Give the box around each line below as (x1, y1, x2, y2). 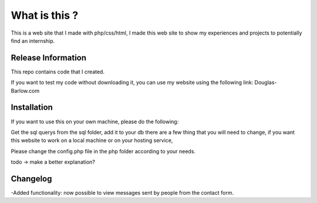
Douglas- (254, 79, 277, 86)
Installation (11, 103, 53, 113)
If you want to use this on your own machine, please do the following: (11, 118, 179, 125)
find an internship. (11, 37, 55, 44)
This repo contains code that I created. (11, 68, 105, 75)
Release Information (11, 53, 87, 63)
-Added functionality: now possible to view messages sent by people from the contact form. (11, 190, 234, 196)
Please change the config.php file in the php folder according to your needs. (11, 147, 196, 155)
